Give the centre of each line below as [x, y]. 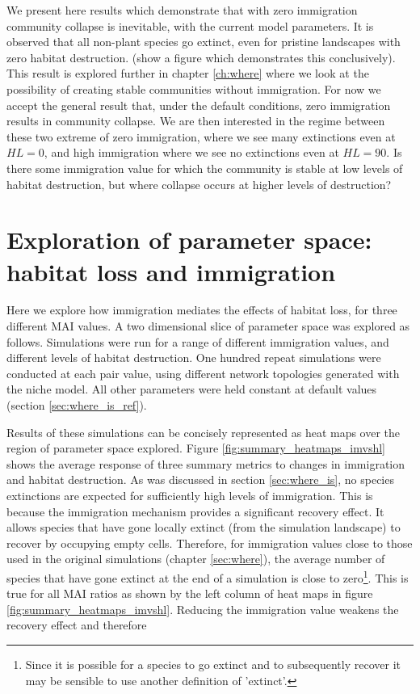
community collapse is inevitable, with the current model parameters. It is [190, 25]
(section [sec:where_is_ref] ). [77, 405]
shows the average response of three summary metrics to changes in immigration [206, 463]
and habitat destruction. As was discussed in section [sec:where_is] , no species [200, 479]
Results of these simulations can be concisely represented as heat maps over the [204, 432]
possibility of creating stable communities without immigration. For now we [194, 88]
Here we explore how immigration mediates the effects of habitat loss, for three [202, 310]
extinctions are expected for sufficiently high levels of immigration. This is [190, 495]
